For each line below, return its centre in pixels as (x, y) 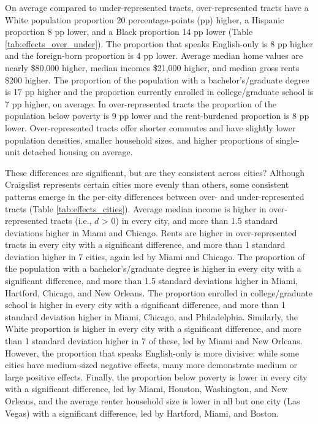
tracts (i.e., (71, 221)
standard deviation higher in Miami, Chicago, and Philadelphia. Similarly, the (152, 316)
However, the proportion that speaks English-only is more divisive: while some (152, 353)
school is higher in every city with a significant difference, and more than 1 (146, 305)
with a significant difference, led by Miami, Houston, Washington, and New (146, 389)
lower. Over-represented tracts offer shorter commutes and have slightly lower (150, 127)
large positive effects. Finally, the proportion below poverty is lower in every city (156, 376)
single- (288, 140)
